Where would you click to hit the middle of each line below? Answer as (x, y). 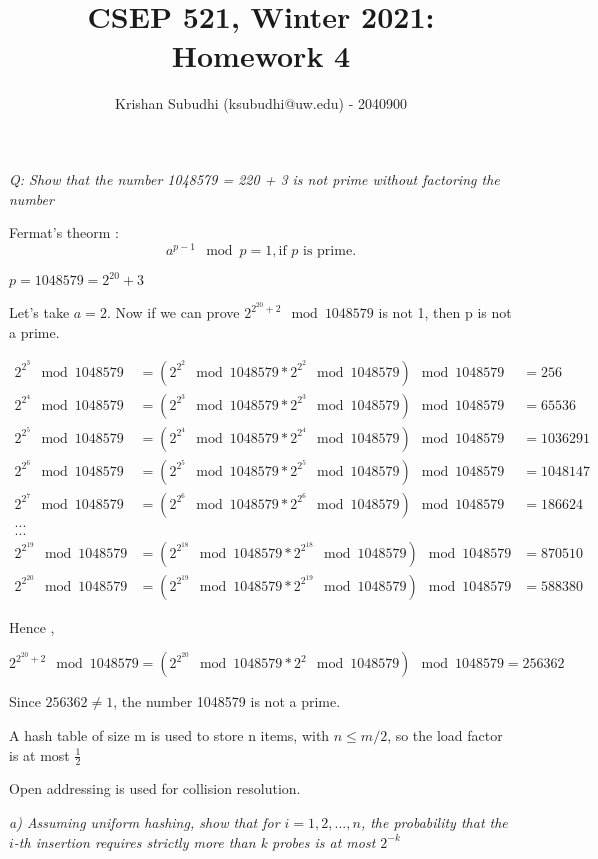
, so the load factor (445, 734)
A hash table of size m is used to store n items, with (169, 734)
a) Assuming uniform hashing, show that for (144, 822)
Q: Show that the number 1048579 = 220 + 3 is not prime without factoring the (254, 178)
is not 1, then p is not (445, 312)
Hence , (32, 626)
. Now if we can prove (173, 312)
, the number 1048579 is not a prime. (227, 701)
